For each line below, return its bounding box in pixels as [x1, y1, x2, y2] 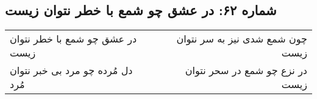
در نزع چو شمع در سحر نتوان [185, 63, 307, 78]
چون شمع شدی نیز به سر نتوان [176, 32, 307, 46]
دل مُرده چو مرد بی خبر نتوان [10, 63, 133, 78]
